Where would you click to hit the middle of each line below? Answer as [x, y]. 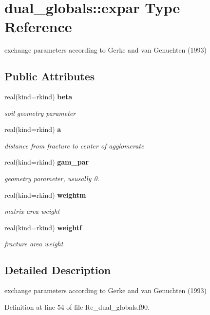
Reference [38, 27]
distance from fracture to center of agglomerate [74, 145]
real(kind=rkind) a [33, 129]
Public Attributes [50, 76]
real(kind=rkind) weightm [45, 195]
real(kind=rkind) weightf [43, 227]
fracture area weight [34, 244]
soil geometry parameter [40, 113]
